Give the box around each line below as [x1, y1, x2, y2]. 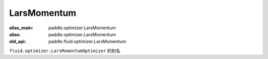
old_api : [9, 39, 26, 45]
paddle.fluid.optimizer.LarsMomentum [48, 39, 127, 45]
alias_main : [9, 25, 33, 31]
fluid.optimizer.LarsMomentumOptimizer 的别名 [9, 48, 121, 54]
